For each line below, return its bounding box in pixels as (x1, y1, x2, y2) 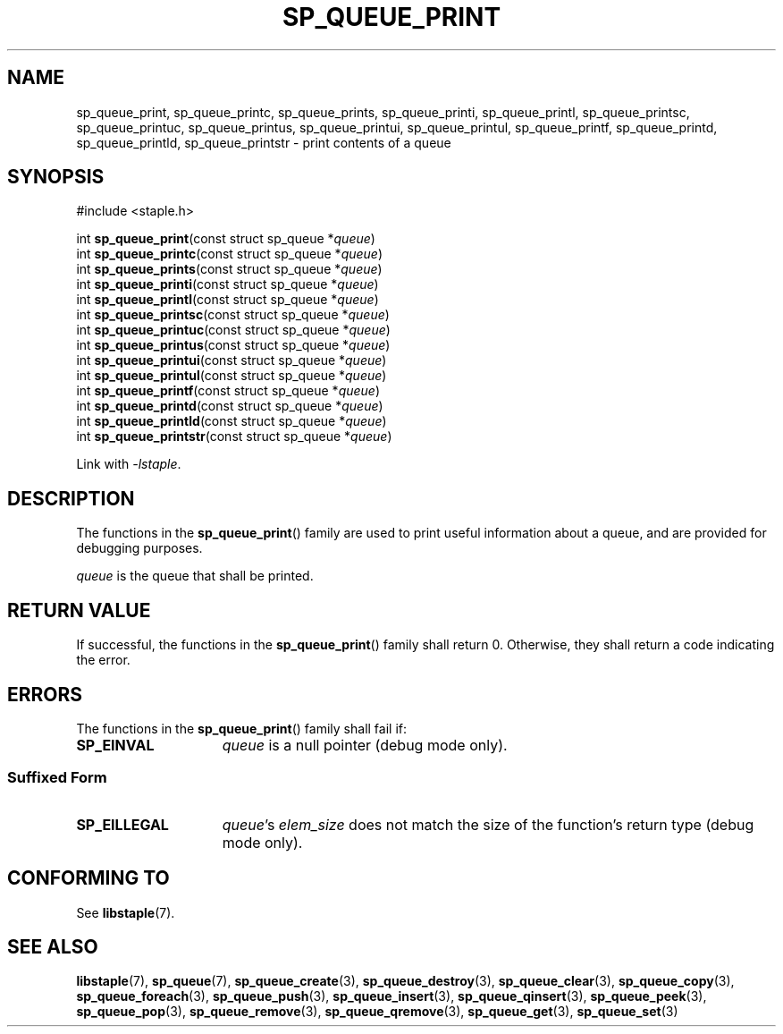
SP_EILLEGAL (76, 815, 169, 834)
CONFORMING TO (7, 867, 170, 890)
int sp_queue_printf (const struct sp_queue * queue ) (76, 383, 381, 399)
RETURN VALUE (7, 598, 151, 622)
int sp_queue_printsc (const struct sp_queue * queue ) (76, 307, 390, 323)
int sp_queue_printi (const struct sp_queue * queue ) (76, 276, 379, 292)
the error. (76, 652, 130, 668)
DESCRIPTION (7, 487, 135, 510)
